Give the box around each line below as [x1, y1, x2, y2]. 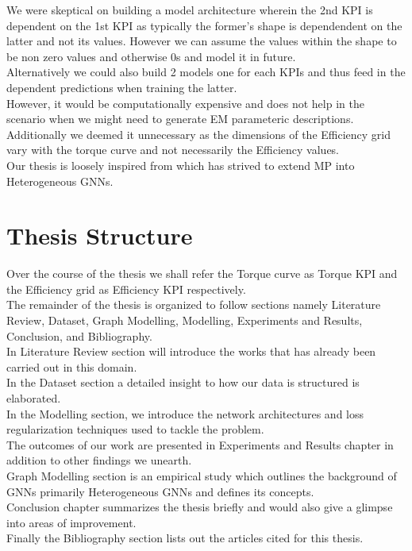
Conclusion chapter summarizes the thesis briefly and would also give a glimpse [6, 499, 393, 515]
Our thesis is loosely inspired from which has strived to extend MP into [6, 156, 355, 173]
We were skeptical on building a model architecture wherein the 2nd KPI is [6, 2, 373, 17]
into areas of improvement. [6, 514, 137, 530]
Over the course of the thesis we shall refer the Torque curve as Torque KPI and [6, 265, 398, 282]
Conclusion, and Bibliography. [6, 327, 152, 344]
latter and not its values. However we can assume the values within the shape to [6, 33, 397, 49]
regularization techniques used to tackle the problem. [6, 421, 264, 437]
